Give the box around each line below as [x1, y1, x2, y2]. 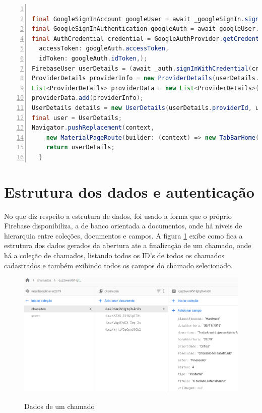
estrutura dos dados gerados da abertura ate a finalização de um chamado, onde [4, 240, 251, 251]
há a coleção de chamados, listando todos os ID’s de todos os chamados [4, 250, 225, 260]
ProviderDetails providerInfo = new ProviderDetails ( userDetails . [32, 75, 259, 82]
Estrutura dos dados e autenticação [4, 181, 254, 202]
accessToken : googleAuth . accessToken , [39, 45, 169, 52]
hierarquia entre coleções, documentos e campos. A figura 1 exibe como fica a [4, 230, 243, 241]
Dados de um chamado [24, 400, 95, 411]
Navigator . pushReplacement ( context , [32, 124, 155, 132]
